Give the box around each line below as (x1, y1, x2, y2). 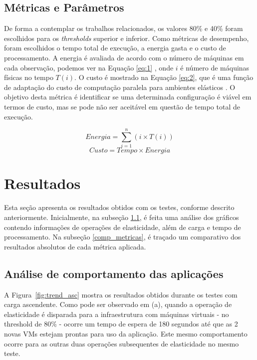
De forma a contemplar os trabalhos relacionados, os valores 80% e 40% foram (4, 23, 243, 33)
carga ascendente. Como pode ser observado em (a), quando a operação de (4, 299, 232, 309)
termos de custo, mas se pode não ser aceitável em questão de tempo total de (4, 101, 240, 111)
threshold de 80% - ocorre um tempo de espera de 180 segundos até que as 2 (4, 318, 238, 329)
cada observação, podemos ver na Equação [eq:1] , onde (4, 62, 174, 72)
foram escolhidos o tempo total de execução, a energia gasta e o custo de (4, 42, 226, 53)
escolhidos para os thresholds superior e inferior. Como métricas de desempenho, (4, 32, 249, 43)
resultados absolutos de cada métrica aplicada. (4, 241, 146, 251)
